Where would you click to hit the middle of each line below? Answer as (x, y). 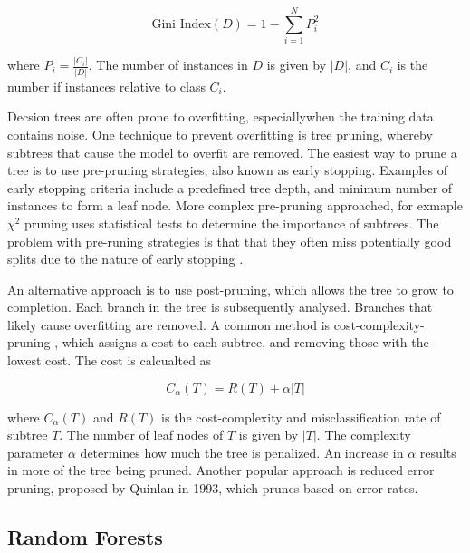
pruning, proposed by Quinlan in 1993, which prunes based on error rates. (213, 488)
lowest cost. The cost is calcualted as (110, 360)
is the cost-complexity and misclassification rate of (301, 417)
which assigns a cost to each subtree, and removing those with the (245, 342)
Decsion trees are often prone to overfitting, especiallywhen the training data (221, 116)
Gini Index (181, 24)
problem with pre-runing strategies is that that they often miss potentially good (230, 241)
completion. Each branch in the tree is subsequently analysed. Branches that (220, 307)
